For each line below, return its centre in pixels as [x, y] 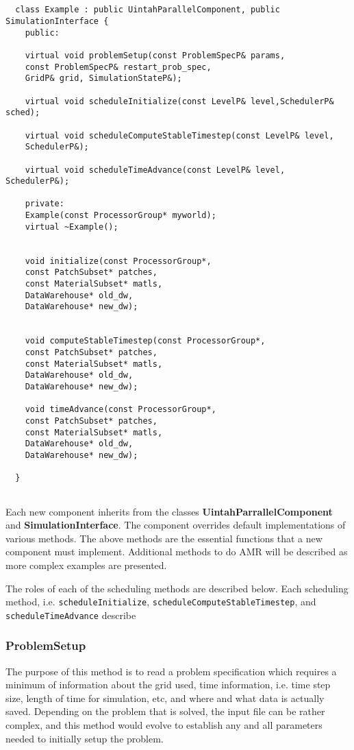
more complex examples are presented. [86, 565]
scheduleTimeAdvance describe [71, 615]
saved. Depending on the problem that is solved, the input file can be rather [165, 711]
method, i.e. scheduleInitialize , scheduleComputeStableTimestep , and [161, 602]
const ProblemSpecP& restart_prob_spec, [118, 67]
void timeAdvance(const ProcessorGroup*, [121, 410]
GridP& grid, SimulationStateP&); [103, 78]
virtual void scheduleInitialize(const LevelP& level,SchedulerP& [179, 101]
